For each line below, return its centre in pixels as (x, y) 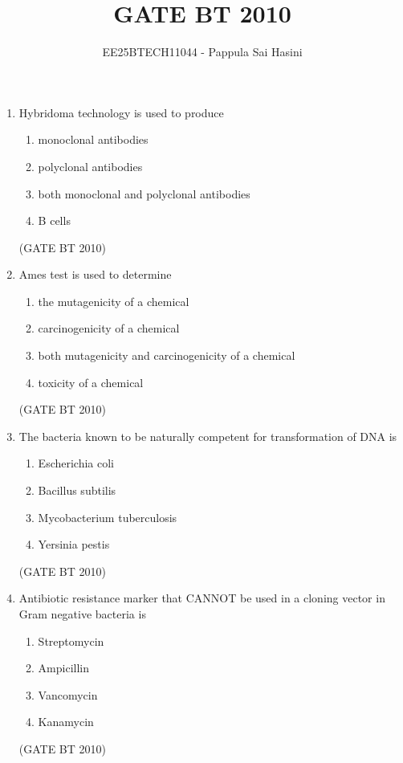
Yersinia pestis (74, 544)
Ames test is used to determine (95, 274)
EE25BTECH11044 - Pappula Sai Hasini (202, 52)
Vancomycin (68, 694)
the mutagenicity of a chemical (114, 301)
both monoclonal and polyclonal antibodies (144, 193)
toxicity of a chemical (91, 382)
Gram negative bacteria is (82, 614)
